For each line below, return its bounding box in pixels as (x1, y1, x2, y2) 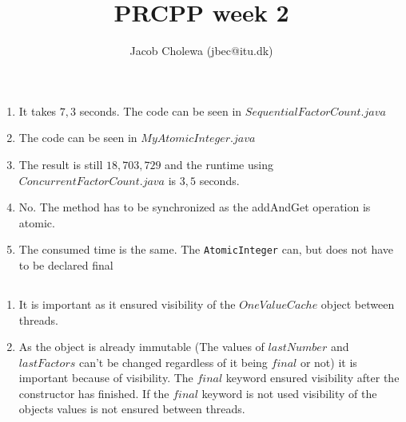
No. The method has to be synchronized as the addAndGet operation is (18, 199, 371, 215)
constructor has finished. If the (18, 385, 169, 401)
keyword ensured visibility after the (225, 369, 400, 386)
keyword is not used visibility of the (201, 385, 377, 401)
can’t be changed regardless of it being (78, 353, 268, 370)
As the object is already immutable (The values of (18, 338, 265, 355)
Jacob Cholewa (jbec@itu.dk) (129, 42, 273, 59)
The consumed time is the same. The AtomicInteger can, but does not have (18, 241, 394, 258)
